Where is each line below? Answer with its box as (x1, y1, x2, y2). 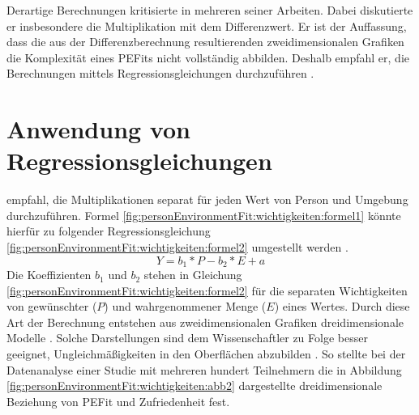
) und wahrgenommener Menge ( (104, 298, 267, 315)
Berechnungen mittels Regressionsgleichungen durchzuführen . (6, 65, 314, 82)
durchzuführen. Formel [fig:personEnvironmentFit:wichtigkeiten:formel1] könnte (6, 206, 401, 223)
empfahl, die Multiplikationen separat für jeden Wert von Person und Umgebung (6, 191, 408, 208)
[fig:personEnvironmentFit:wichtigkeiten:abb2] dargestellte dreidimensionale (6, 377, 383, 394)
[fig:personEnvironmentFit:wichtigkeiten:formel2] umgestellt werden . (6, 239, 348, 256)
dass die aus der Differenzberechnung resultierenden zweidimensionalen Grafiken (6, 33, 404, 50)
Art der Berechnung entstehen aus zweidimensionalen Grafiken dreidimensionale (6, 313, 404, 330)
